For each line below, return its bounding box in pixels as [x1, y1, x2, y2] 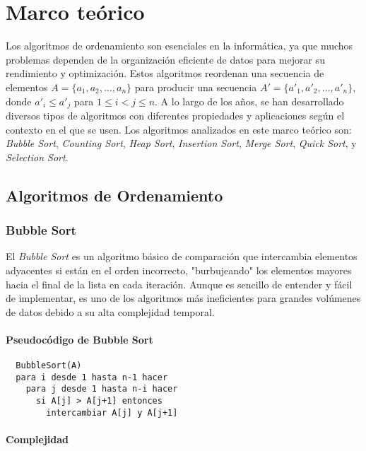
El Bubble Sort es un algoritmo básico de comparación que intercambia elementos [6, 249, 358, 264]
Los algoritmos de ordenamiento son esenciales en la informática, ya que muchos [6, 38, 353, 53]
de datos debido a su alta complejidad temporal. [6, 304, 215, 319]
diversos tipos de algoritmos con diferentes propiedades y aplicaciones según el [6, 107, 345, 122]
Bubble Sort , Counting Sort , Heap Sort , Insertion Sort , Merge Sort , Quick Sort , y [6, 136, 357, 151]
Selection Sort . [6, 149, 69, 164]
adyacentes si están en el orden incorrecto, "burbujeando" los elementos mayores [6, 262, 352, 277]
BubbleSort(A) [16, 361, 82, 371]
